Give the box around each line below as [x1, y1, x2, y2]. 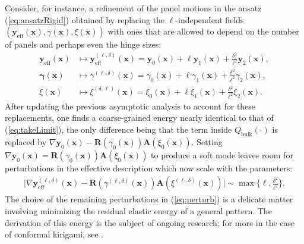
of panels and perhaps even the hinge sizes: [5, 38, 161, 51]
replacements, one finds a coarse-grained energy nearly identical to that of [5, 111, 274, 124]
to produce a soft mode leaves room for [151, 148, 293, 161]
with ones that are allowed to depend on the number [107, 25, 299, 37]
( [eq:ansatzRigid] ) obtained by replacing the [5, 13, 165, 26]
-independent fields [175, 13, 244, 26]
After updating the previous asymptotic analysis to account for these [5, 99, 256, 112]
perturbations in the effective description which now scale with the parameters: [5, 161, 293, 174]
